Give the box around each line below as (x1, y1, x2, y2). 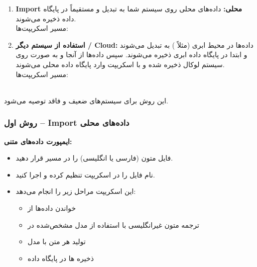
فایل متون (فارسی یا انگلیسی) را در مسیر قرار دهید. (15, 153, 173, 163)
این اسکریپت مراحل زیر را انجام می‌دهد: (15, 186, 136, 196)
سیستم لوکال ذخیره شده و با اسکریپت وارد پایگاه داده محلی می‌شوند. (15, 59, 225, 69)
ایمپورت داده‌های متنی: (4, 136, 72, 146)
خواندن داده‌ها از (27, 202, 76, 213)
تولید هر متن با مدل (27, 236, 86, 247)
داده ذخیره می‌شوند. (15, 13, 76, 23)
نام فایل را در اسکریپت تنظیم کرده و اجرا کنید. (15, 169, 155, 179)
